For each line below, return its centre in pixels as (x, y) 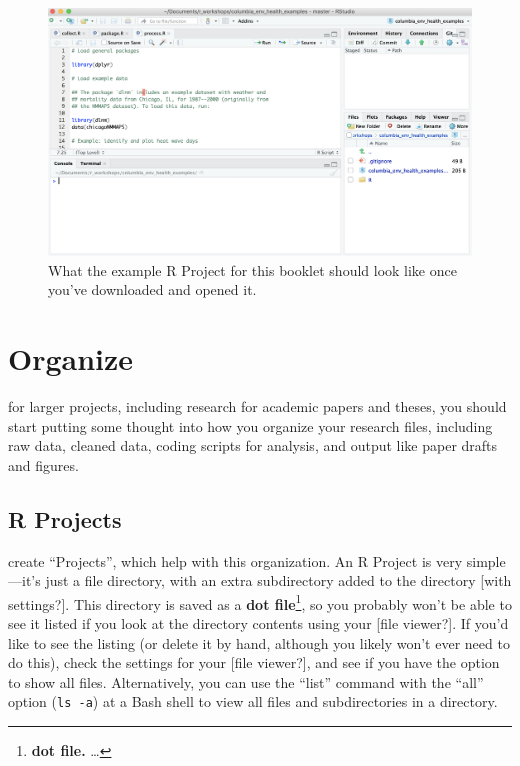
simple (486, 560)
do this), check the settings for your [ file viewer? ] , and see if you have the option (254, 662)
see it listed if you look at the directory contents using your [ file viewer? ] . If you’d (258, 622)
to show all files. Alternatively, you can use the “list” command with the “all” (246, 681)
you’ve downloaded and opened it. (152, 289)
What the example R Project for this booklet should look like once (252, 269)
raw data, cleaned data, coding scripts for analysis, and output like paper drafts (253, 445)
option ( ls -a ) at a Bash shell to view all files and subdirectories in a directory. (253, 701)
